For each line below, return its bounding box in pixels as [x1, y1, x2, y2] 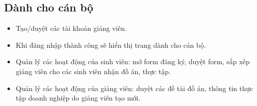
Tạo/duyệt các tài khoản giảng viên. [15, 23, 127, 33]
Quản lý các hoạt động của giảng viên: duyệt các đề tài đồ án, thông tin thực [15, 83, 254, 93]
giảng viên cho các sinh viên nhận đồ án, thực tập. [15, 66, 171, 76]
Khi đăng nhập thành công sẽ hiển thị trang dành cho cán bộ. [15, 39, 206, 50]
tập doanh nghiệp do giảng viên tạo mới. [15, 93, 141, 103]
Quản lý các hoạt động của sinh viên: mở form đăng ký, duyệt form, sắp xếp [15, 56, 250, 67]
